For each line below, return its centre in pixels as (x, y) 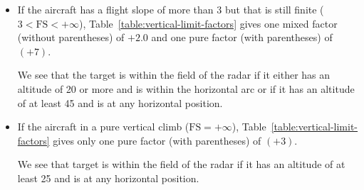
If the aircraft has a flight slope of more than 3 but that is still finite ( (171, 9)
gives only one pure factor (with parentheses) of (157, 140)
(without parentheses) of (71, 37)
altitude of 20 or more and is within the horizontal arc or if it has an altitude (186, 88)
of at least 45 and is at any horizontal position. (120, 102)
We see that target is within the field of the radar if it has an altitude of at (181, 164)
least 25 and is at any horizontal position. (108, 178)
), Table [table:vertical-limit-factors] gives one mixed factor (208, 23)
